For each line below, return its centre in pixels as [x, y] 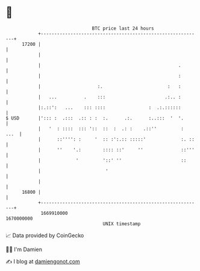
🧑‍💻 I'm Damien [24, 249]
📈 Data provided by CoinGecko [45, 235]
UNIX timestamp [122, 224]
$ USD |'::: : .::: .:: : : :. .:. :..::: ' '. [95, 118]
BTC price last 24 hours [123, 28]
